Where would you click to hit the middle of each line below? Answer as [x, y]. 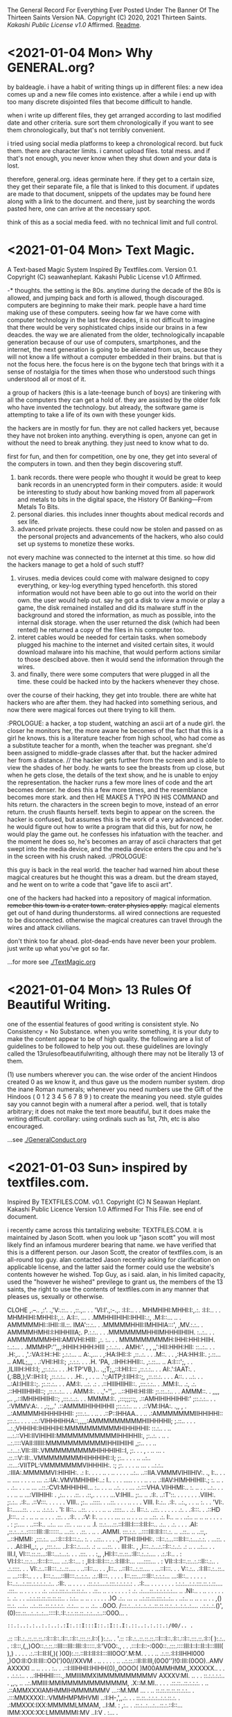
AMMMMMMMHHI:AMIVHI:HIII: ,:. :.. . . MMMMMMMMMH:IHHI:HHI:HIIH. [111, 1339]
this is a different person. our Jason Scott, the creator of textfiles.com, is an [115, 1252]
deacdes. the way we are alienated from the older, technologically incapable [116, 334]
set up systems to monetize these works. [76, 543]
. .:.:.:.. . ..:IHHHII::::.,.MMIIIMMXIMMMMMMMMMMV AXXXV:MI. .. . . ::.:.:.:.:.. [116, 1675]
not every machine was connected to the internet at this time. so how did [111, 557]
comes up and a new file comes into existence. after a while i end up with [112, 94]
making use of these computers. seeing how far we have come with [104, 312]
